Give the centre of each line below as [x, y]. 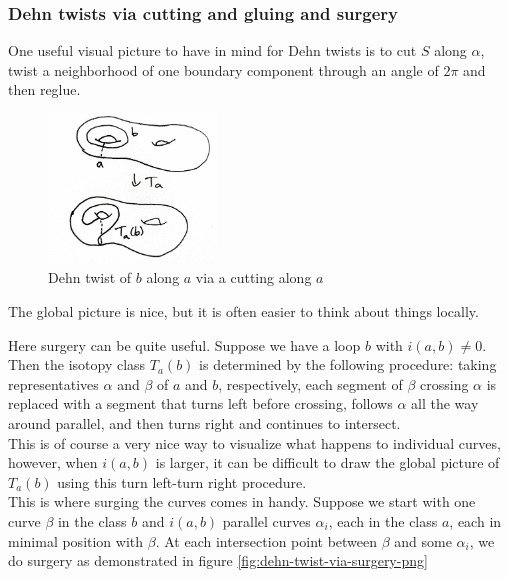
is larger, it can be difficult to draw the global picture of [327, 462]
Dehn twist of [90, 277]
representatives [53, 383]
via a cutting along [253, 277]
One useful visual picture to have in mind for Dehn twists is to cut [212, 50]
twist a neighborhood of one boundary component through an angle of [223, 69]
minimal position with [76, 540]
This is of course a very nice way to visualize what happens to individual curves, [254, 442]
